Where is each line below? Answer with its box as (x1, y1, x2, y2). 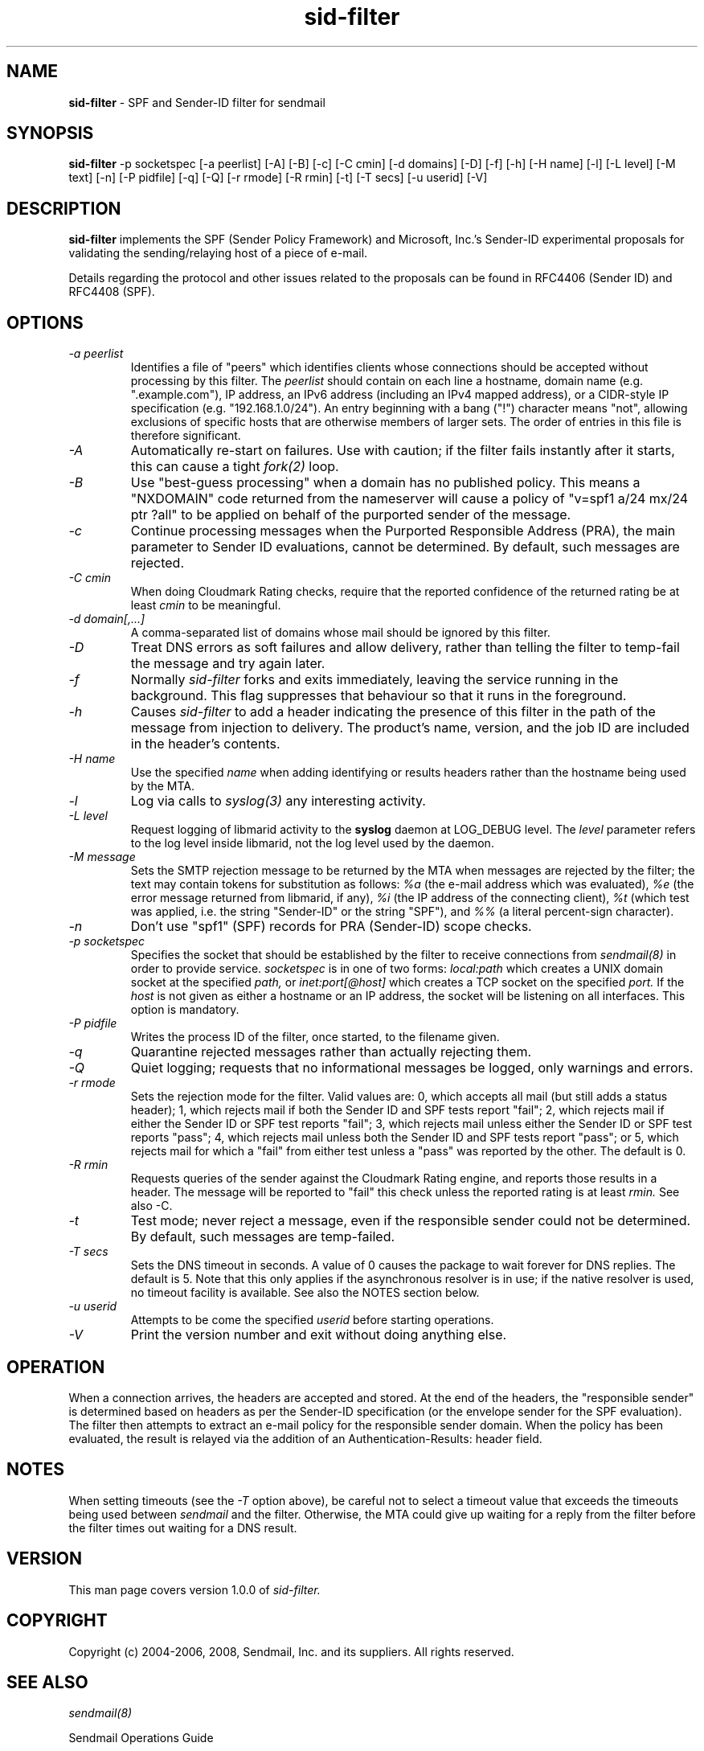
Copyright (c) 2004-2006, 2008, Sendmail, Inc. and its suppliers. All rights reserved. (68, 1644, 514, 1659)
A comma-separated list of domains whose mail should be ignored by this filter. (130, 625, 551, 640)
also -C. (130, 1199, 173, 1213)
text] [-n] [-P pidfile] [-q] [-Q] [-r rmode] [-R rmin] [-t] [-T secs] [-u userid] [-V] (68, 170, 488, 185)
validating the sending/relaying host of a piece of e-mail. (68, 246, 368, 260)
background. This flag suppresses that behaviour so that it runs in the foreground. (130, 687, 627, 704)
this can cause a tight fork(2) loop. (130, 458, 339, 475)
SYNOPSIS (6, 123, 94, 144)
